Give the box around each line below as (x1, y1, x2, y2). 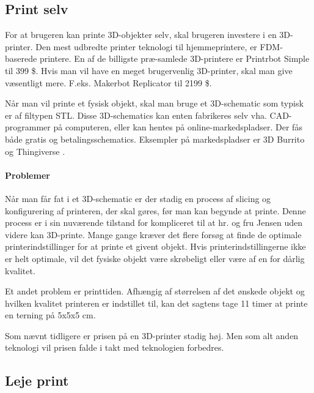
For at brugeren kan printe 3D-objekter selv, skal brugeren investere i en (5, 28, 277, 41)
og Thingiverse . (5, 144, 65, 157)
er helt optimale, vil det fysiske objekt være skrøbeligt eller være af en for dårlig (5, 252, 305, 264)
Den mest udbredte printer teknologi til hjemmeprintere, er (35, 40, 257, 53)
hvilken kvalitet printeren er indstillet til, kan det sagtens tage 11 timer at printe (5, 296, 308, 309)
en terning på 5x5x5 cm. (5, 309, 96, 321)
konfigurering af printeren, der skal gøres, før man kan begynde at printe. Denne (5, 204, 306, 217)
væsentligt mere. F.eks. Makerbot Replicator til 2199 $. (5, 76, 212, 89)
